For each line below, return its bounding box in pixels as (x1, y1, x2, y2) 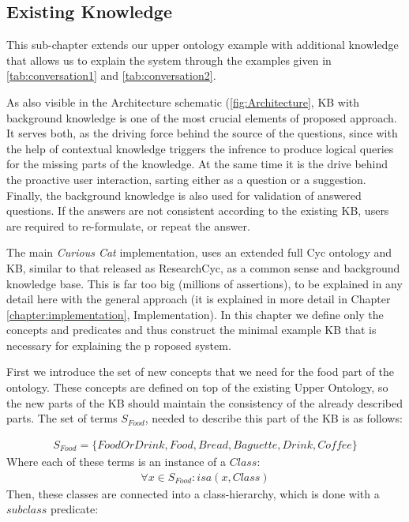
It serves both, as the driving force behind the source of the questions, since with (6, 125, 398, 141)
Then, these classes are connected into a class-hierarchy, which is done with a (6, 485, 380, 501)
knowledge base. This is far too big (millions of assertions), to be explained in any (6, 275, 403, 291)
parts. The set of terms (6, 410, 118, 426)
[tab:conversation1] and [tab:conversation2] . (6, 67, 216, 84)
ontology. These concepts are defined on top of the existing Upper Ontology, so (6, 379, 388, 396)
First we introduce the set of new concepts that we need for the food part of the (6, 363, 394, 380)
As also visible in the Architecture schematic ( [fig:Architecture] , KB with (6, 93, 360, 110)
